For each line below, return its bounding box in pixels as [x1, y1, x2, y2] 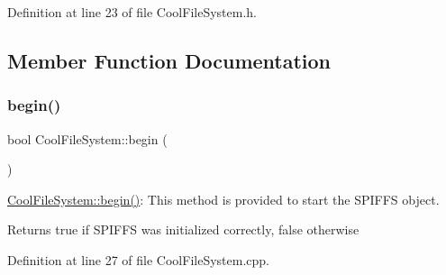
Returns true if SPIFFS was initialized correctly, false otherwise [7, 220, 360, 239]
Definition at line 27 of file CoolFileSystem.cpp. [7, 250, 269, 269]
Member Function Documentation [7, 46, 332, 74]
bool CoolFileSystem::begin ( [7, 129, 168, 148]
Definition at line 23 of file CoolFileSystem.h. [7, 3, 257, 21]
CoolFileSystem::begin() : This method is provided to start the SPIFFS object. [7, 189, 440, 208]
